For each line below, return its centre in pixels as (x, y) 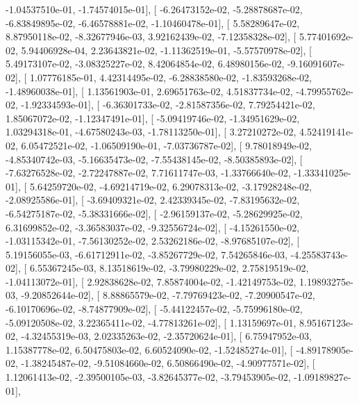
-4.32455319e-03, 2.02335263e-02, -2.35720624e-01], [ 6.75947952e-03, (166, 336)
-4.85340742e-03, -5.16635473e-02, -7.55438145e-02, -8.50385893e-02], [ (154, 159)
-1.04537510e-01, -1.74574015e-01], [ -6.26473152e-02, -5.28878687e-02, (154, 9)
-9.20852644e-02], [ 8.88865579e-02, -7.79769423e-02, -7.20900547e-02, (168, 295)
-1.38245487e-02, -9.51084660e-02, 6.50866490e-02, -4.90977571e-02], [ (168, 363)
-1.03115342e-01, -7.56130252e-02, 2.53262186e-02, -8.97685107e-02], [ (153, 241)
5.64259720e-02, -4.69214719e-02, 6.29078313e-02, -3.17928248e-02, (170, 186)
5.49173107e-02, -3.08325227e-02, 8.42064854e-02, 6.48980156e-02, (145, 64)
